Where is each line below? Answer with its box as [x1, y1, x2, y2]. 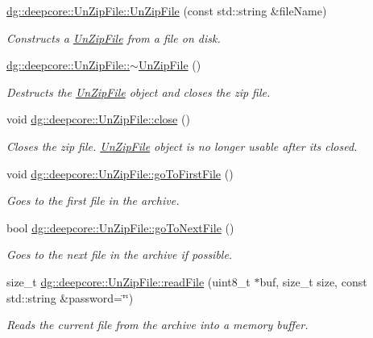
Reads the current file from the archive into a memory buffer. [6, 316, 309, 333]
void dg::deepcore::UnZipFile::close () [6, 111, 190, 127]
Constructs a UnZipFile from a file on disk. [6, 29, 221, 46]
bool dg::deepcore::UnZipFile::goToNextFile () [6, 219, 234, 236]
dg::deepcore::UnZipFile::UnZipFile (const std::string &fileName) [6, 2, 327, 19]
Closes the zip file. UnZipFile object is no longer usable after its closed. [6, 137, 358, 154]
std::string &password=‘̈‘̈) [6, 289, 134, 306]
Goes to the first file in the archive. [6, 192, 180, 209]
